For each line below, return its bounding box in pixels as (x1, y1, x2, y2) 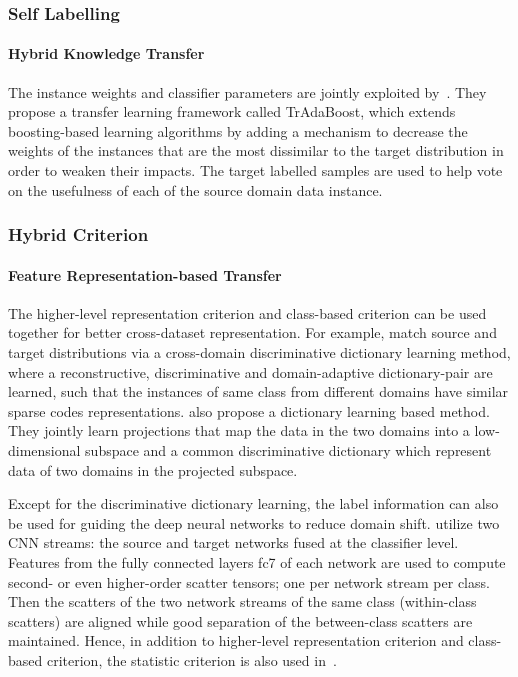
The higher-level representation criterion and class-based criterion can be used (8, 302, 487, 323)
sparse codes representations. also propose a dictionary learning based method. (8, 400, 490, 421)
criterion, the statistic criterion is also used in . (46, 649, 337, 670)
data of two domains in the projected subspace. (8, 459, 298, 480)
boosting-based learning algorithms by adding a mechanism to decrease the (8, 120, 468, 141)
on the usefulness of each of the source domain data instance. (8, 179, 383, 200)
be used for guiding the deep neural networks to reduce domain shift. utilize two (8, 512, 500, 533)
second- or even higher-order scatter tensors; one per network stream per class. (8, 571, 490, 592)
